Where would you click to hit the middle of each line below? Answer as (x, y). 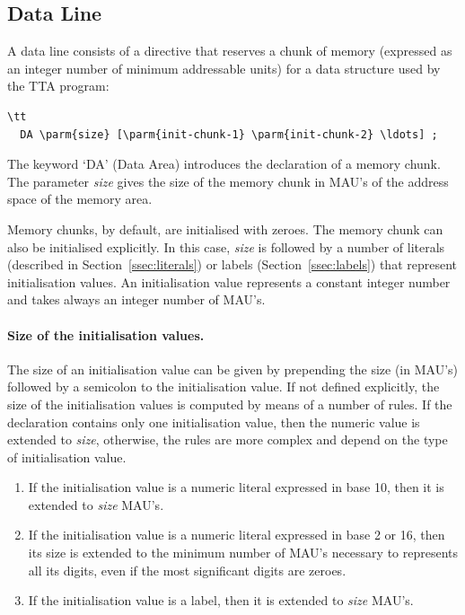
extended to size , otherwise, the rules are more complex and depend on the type (228, 439)
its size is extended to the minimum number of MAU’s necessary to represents (243, 553)
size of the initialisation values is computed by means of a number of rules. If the (230, 404)
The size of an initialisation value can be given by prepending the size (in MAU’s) (233, 369)
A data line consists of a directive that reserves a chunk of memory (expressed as (230, 51)
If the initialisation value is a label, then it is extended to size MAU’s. (221, 600)
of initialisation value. (67, 457)
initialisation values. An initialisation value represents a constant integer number (229, 281)
